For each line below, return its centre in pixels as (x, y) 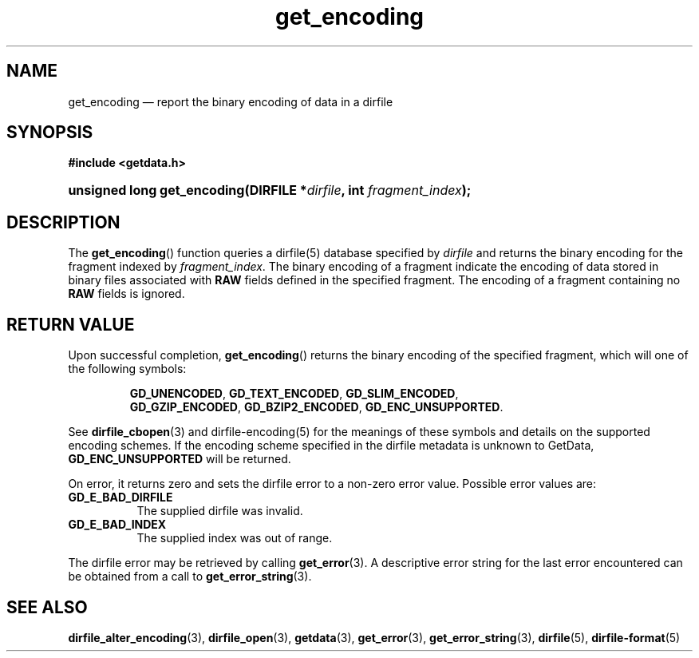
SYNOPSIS (50, 133)
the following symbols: (127, 369)
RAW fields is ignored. (126, 294)
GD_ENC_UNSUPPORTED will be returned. (180, 459)
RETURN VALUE (71, 324)
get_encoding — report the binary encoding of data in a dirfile (231, 101)
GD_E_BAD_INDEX (117, 525)
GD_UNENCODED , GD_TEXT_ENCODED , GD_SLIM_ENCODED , (294, 394)
